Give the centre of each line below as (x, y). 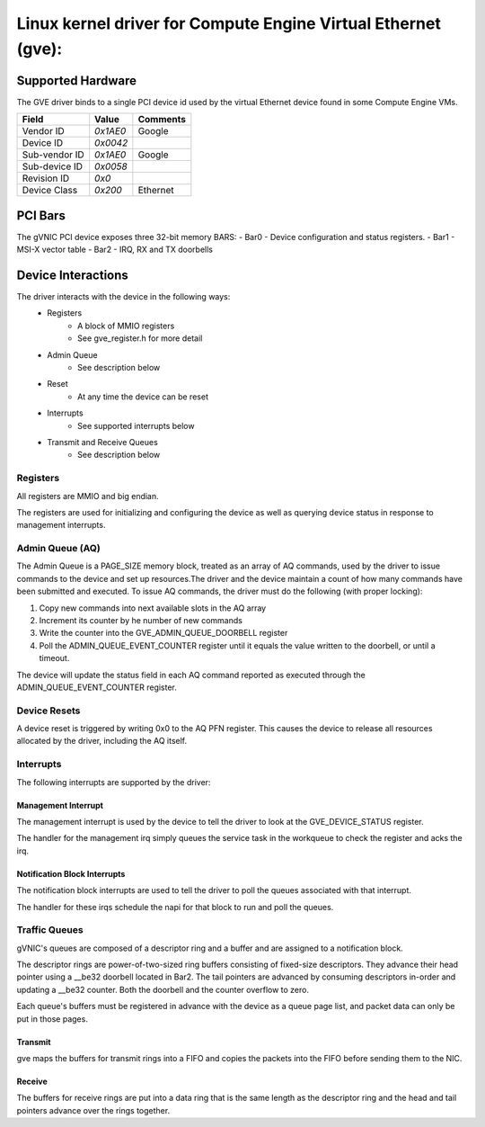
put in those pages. (53, 1019)
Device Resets (48, 711)
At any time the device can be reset (143, 397)
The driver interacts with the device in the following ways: (123, 297)
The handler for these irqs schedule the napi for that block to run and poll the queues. (175, 907)
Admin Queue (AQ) (58, 549)
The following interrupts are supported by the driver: (114, 782)
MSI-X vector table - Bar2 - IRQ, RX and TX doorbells (115, 250)
